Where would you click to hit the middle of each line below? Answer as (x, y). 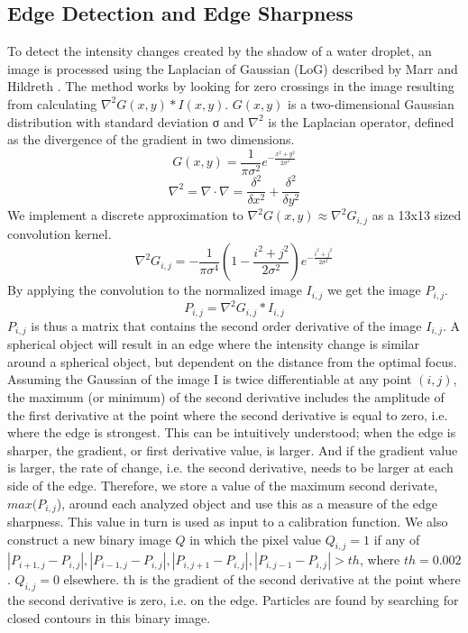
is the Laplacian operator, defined (361, 121)
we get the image (374, 290)
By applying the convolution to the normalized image (155, 290)
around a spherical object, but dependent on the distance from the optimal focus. (232, 361)
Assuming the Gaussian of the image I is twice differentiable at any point (210, 379)
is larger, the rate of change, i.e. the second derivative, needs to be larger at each (230, 468)
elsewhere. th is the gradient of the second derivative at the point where (262, 579)
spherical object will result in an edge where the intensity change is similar (214, 344)
